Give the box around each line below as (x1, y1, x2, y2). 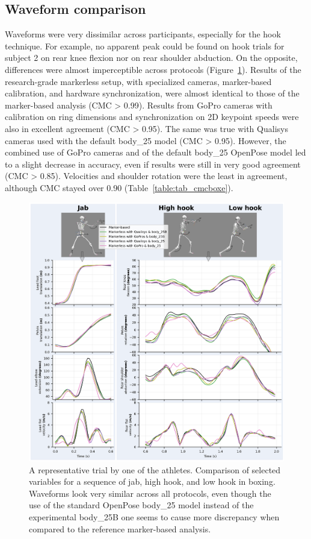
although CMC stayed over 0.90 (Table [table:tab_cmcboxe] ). (5, 181, 233, 194)
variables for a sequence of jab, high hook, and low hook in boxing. (29, 475, 276, 488)
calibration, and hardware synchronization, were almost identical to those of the (5, 87, 300, 99)
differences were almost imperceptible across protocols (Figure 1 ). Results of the (5, 63, 301, 75)
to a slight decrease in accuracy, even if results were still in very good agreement (5, 157, 301, 170)
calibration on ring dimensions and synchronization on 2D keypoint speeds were (5, 110, 299, 123)
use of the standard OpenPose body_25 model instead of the (29, 499, 254, 511)
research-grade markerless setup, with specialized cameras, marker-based (5, 75, 272, 87)
